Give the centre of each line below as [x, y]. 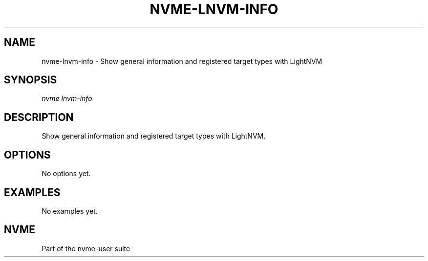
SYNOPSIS [31, 80]
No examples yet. [70, 211]
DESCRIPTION [39, 117]
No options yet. [66, 174]
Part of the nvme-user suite [86, 248]
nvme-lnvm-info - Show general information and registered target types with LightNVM [182, 61]
